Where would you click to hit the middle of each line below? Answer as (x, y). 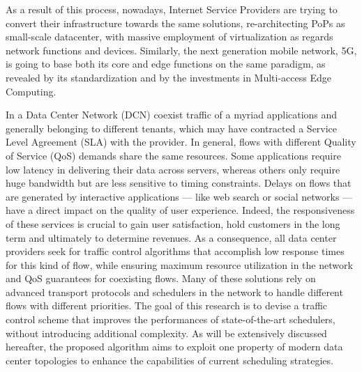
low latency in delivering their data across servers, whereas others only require (173, 169)
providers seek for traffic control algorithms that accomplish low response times (175, 251)
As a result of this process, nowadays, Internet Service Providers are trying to (172, 9)
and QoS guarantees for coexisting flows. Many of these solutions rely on (161, 278)
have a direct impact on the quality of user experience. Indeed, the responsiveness (180, 210)
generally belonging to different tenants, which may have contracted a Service (172, 128)
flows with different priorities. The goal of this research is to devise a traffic (167, 305)
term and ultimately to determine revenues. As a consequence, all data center (171, 237)
